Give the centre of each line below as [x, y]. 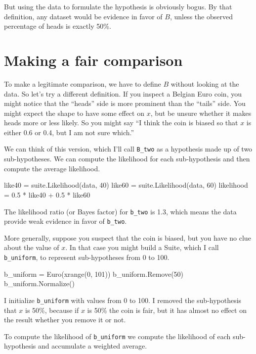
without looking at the [205, 83]
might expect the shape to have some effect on [74, 113]
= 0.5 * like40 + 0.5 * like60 [47, 194]
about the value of [32, 247]
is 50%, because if [52, 310]
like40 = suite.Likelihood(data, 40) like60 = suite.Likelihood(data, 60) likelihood [126, 185]
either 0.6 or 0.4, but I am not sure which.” [69, 132]
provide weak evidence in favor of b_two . [65, 221]
